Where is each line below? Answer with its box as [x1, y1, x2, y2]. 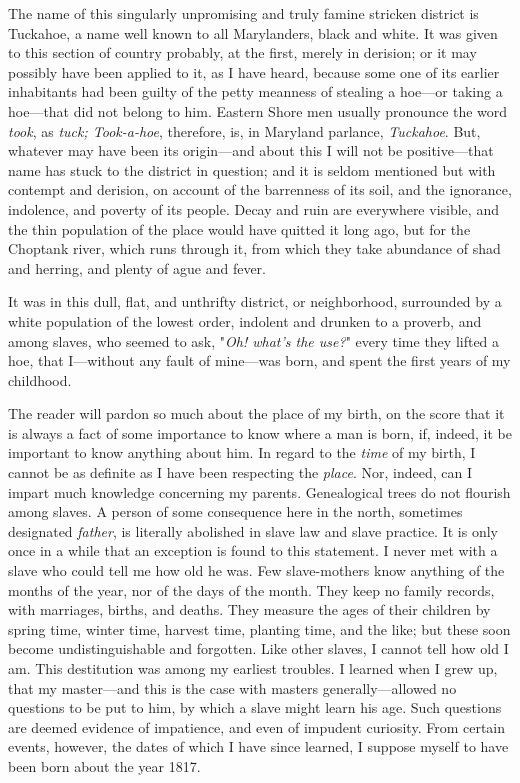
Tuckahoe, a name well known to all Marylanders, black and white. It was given [8, 22, 498, 43]
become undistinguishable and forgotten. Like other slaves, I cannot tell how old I [8, 638, 509, 659]
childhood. [8, 369, 72, 390]
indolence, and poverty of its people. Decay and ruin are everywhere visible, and [8, 198, 499, 219]
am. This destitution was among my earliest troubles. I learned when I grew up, [8, 658, 498, 678]
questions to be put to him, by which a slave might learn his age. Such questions [8, 697, 502, 718]
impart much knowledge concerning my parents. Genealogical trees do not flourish [8, 481, 511, 502]
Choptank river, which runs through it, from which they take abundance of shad [8, 238, 501, 259]
